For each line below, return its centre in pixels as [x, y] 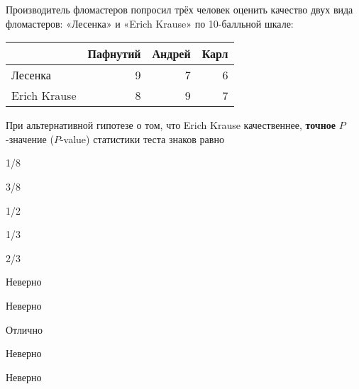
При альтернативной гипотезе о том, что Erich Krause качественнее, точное [171, 125]
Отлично [24, 329]
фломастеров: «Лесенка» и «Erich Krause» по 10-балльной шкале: [150, 23]
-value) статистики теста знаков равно [142, 139]
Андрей [171, 54]
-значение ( [30, 139]
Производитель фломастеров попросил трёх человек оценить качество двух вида [179, 9]
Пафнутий [114, 54]
